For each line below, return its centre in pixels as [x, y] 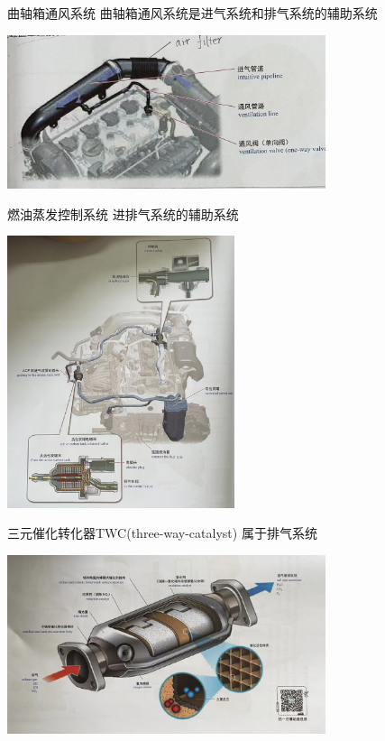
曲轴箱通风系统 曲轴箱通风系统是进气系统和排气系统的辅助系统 [192, 13]
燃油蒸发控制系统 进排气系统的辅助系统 [123, 213]
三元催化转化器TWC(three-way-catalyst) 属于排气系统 [162, 533]
